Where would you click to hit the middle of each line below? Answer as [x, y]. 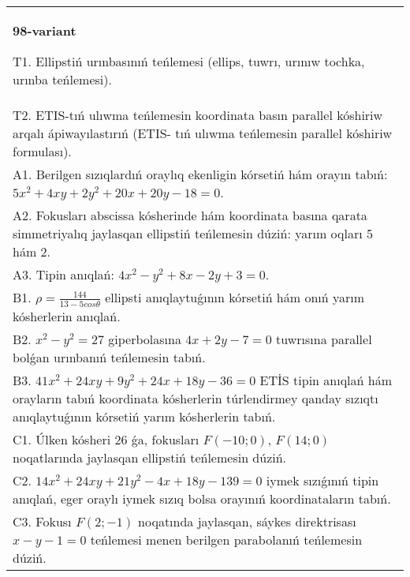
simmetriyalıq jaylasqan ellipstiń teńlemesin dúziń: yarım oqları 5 [193, 233]
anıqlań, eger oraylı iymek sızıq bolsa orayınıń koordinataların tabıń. [202, 498]
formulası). [42, 151]
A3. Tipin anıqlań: [63, 274]
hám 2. [32, 251]
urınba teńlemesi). [62, 79]
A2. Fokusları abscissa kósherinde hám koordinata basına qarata [190, 215]
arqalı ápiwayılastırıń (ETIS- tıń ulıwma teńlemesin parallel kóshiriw [203, 133]
